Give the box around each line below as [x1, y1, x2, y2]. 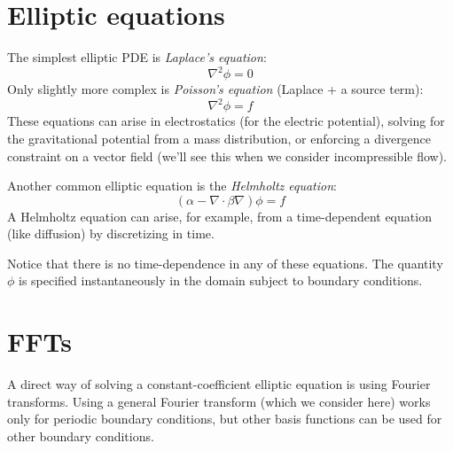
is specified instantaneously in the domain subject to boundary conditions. [19, 271, 423, 290]
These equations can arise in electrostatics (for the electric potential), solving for [7, 112, 445, 130]
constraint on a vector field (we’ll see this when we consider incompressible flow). [7, 146, 448, 165]
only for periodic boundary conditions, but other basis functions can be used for [7, 409, 442, 428]
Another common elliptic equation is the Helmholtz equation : [7, 176, 337, 195]
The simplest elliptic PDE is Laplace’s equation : [7, 48, 267, 66]
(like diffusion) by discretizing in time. [7, 224, 215, 243]
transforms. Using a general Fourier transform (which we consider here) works [7, 392, 431, 410]
